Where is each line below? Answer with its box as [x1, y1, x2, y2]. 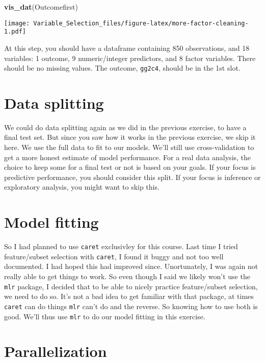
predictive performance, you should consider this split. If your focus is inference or [4, 171, 261, 182]
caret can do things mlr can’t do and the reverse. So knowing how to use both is [4, 300, 258, 311]
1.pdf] [4, 28, 26, 36]
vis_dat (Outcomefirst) [4, 2, 78, 12]
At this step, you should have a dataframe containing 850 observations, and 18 [4, 42, 250, 53]
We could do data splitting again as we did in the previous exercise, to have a [4, 122, 247, 132]
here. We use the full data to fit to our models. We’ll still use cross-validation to [4, 142, 254, 153]
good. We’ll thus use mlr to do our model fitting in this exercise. [4, 311, 205, 321]
